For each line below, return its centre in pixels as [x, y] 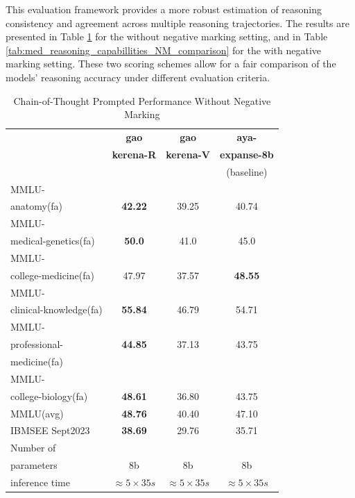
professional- [37, 344]
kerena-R [134, 154]
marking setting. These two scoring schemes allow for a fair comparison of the [171, 64]
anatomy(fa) [37, 206]
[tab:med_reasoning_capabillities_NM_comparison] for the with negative [164, 50]
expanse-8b [247, 154]
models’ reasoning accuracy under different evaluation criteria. [138, 77]
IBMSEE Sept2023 [50, 430]
